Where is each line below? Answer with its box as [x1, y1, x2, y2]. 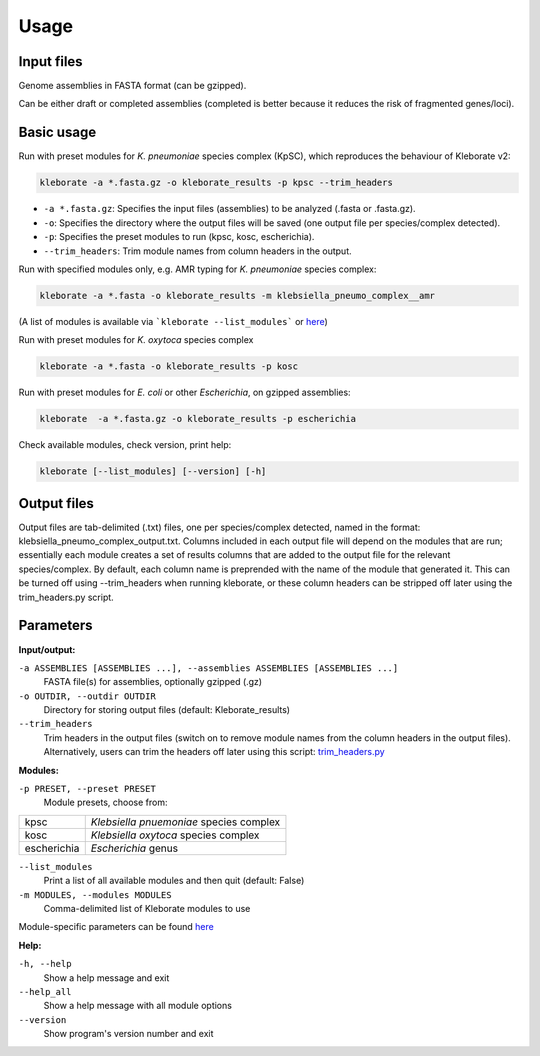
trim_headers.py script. [18, 591, 114, 603]
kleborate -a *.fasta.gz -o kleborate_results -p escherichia [39, 413, 357, 425]
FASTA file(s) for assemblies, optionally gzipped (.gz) [43, 676, 263, 688]
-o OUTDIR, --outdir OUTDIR [18, 690, 157, 702]
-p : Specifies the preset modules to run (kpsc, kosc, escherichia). [43, 231, 315, 243]
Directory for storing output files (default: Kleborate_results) [43, 704, 290, 716]
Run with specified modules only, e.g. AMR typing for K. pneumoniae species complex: [18, 263, 377, 275]
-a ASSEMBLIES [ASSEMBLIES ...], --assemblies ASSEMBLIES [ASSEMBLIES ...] [18, 662, 399, 674]
